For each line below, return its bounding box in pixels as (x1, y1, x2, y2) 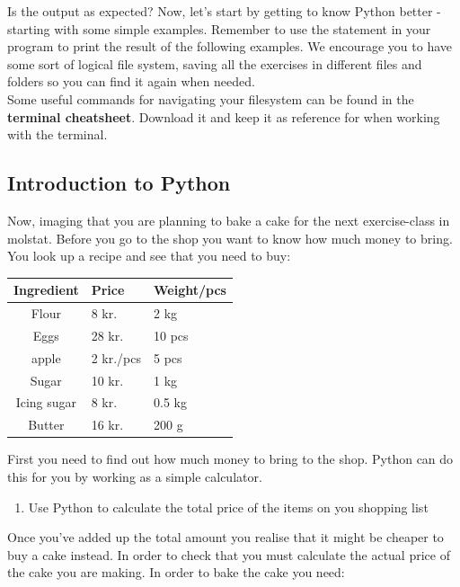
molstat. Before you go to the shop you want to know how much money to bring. (7, 228, 453, 247)
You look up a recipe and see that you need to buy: (7, 246, 291, 265)
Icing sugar (15, 393, 77, 412)
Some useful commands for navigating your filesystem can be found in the (7, 89, 414, 108)
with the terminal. (7, 125, 108, 144)
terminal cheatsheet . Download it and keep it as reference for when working (7, 107, 440, 126)
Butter (28, 415, 65, 434)
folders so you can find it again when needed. (7, 72, 255, 91)
